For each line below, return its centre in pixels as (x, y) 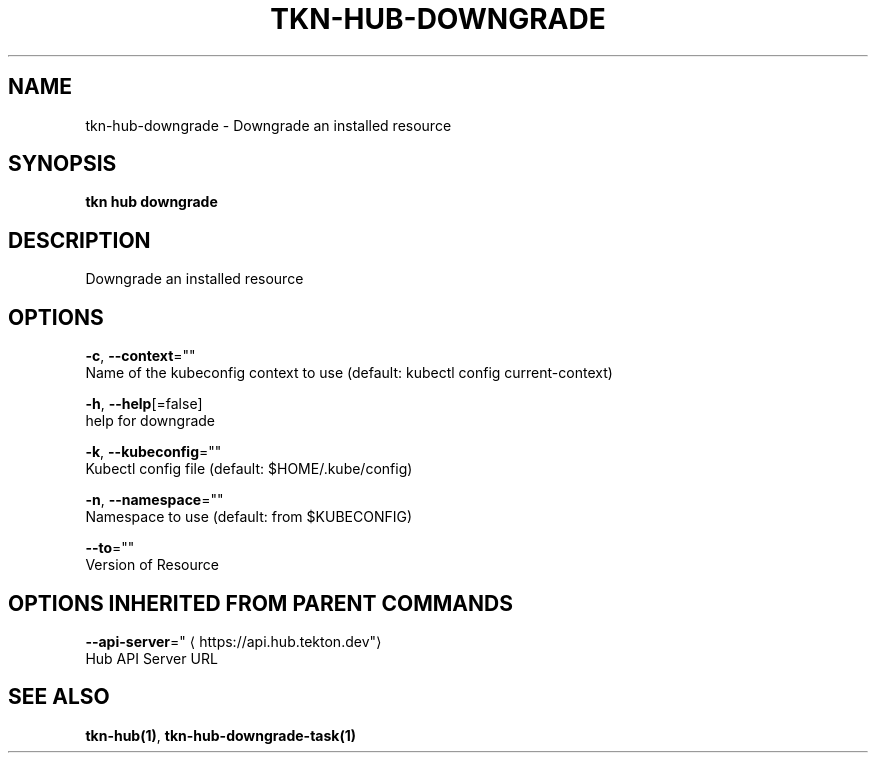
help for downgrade (150, 421)
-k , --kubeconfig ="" (153, 452)
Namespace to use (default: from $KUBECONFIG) (249, 517)
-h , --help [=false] (144, 404)
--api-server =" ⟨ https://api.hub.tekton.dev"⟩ (233, 641)
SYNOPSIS (62, 164)
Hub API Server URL (151, 658)
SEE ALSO (59, 697)
